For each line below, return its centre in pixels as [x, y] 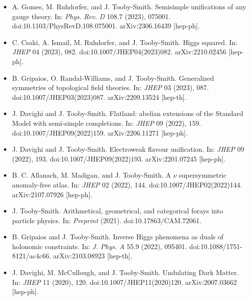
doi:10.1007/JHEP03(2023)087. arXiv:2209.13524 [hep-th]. [99, 97]
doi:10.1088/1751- [216, 246]
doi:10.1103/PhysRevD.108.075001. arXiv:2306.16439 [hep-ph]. [106, 26]
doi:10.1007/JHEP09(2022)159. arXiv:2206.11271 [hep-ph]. [100, 132]
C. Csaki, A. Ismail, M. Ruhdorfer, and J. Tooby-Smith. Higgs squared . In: [125, 42]
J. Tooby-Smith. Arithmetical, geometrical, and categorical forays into [117, 211]
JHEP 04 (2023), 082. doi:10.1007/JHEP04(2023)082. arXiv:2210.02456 [119, 52]
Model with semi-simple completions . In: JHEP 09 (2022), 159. [106, 123]
